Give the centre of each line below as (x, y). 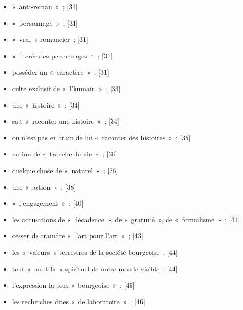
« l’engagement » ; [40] (48, 203)
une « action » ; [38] (44, 186)
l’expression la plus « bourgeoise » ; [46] (73, 285)
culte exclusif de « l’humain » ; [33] (66, 88)
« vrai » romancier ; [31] (50, 39)
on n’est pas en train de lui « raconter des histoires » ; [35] (101, 137)
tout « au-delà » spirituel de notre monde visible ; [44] (95, 268)
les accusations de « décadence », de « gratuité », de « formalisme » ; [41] (126, 219)
